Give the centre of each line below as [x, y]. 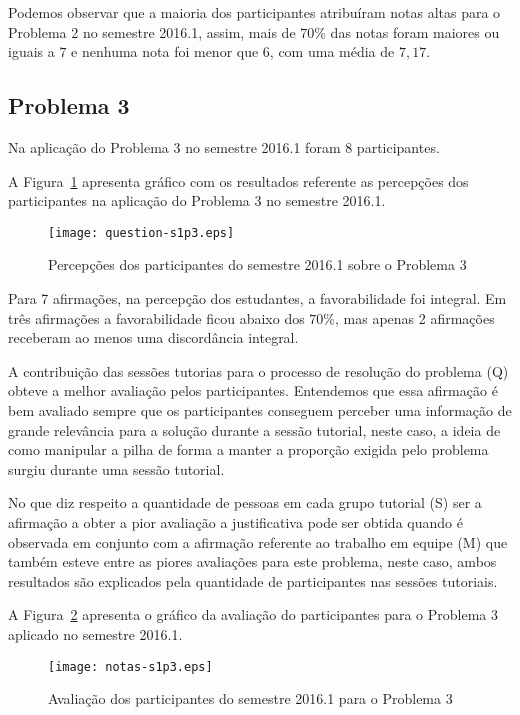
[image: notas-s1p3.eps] [130, 666]
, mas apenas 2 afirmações [415, 317]
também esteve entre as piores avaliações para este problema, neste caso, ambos [252, 561]
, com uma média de [332, 51]
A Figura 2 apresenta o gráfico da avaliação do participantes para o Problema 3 [253, 614]
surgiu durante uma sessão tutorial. [116, 468]
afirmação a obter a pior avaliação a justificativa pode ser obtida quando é [235, 521]
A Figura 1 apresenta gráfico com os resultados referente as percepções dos [238, 180]
